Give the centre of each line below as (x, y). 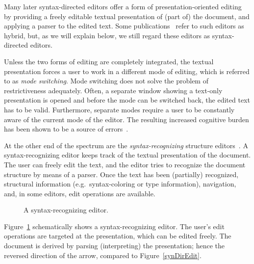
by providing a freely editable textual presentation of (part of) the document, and (127, 16)
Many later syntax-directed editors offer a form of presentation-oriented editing (123, 6)
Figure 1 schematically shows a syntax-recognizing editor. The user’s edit (114, 226)
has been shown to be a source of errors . (66, 129)
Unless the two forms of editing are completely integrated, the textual (109, 61)
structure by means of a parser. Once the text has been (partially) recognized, (121, 174)
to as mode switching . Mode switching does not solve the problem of (106, 81)
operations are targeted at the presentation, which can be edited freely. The (118, 236)
